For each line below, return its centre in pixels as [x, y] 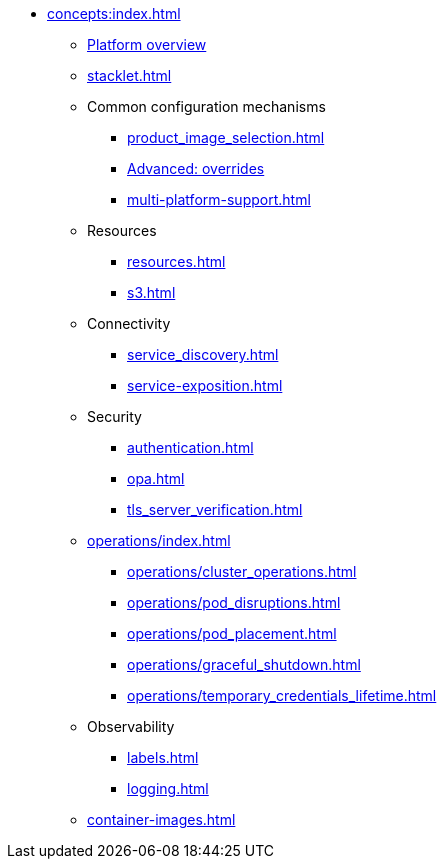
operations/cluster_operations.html [242, 571]
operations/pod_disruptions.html [234, 602]
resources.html [176, 261]
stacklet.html [129, 75]
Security [114, 416]
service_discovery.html [203, 354]
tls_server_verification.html [215, 509]
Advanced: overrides [196, 168]
